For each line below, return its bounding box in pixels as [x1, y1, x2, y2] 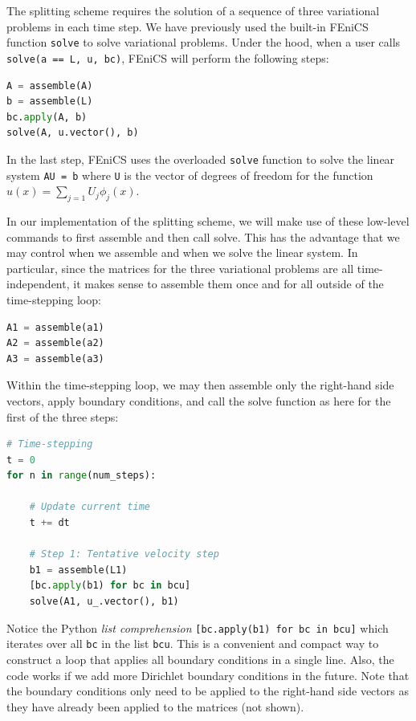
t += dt [29, 517, 70, 529]
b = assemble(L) [6, 96, 93, 108]
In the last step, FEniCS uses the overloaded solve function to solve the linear [6, 150, 395, 167]
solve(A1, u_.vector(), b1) [29, 596, 179, 608]
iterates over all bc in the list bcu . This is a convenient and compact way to [6, 635, 379, 652]
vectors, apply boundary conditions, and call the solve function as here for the [6, 392, 391, 409]
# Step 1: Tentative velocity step [29, 548, 219, 560]
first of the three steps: [6, 408, 119, 425]
